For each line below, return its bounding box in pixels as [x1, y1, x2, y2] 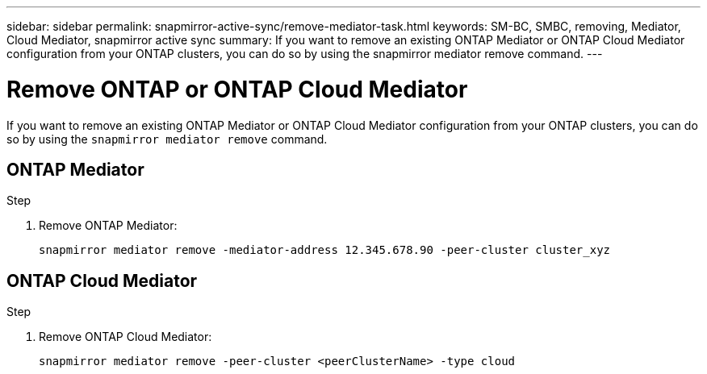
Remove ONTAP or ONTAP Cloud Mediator [6, 75, 468, 103]
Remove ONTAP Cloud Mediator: [39, 330, 212, 344]
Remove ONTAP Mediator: [39, 218, 178, 233]
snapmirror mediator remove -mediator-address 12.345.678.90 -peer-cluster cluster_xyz [39, 243, 611, 257]
